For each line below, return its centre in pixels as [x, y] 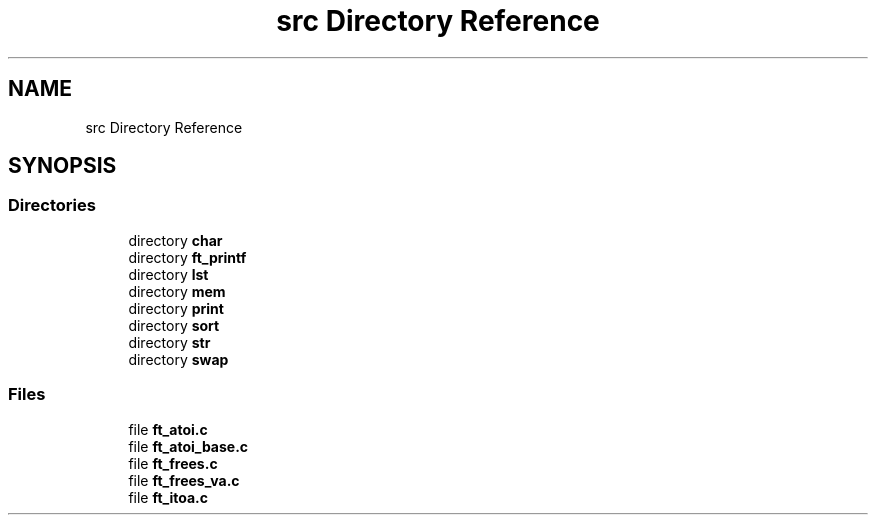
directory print [176, 308]
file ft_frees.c [173, 463]
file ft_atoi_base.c [188, 446]
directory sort [174, 325]
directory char [175, 240]
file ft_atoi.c [168, 429]
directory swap [178, 359]
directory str [169, 342]
